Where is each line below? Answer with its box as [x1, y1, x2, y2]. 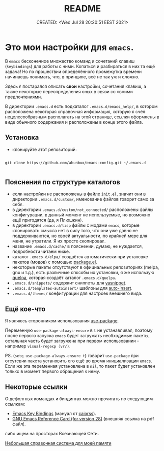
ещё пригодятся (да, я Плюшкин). [12, 217, 83, 223]
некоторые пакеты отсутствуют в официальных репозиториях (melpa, [12, 264, 160, 270]
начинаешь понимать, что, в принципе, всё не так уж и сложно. [5, 73, 139, 79]
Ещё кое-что [5, 305, 46, 313]
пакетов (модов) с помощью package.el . [12, 259, 97, 265]
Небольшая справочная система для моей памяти [5, 440, 111, 446]
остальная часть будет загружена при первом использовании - [5, 338, 139, 344]
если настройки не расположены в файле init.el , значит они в [12, 191, 146, 197]
